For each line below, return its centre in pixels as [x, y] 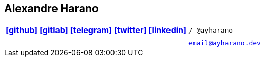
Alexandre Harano [51, 8]
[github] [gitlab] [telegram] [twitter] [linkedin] [96, 30]
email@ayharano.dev [225, 43]
